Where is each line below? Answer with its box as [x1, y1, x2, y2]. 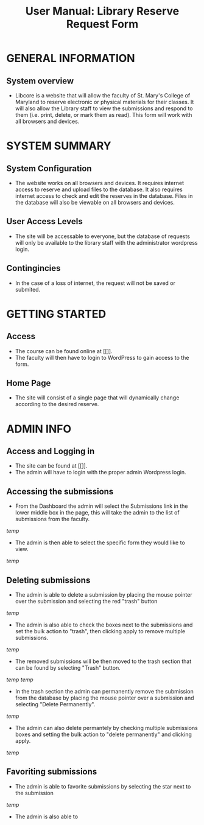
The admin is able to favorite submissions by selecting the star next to [15, 782, 191, 790]
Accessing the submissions [6, 486, 114, 497]
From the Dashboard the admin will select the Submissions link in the [15, 502, 188, 510]
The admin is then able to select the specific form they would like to [15, 539, 186, 546]
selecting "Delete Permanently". [15, 701, 96, 708]
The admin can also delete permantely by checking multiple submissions [15, 725, 198, 732]
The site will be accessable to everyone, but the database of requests [15, 233, 191, 240]
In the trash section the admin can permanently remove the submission [15, 688, 194, 695]
